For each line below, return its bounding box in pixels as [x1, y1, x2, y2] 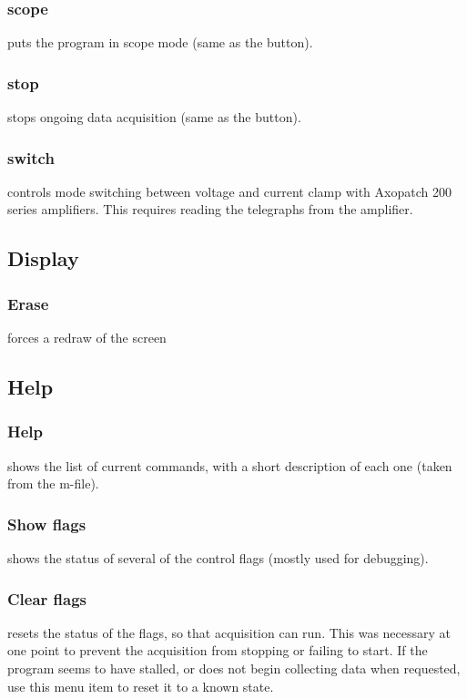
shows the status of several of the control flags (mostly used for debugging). [7, 549, 429, 568]
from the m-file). [7, 474, 99, 493]
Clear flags [7, 587, 87, 610]
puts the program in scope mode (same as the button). [7, 33, 313, 52]
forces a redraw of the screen [7, 328, 167, 347]
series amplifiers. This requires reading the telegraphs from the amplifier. [7, 200, 413, 219]
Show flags [7, 512, 86, 535]
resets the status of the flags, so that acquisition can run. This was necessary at [7, 622, 452, 642]
